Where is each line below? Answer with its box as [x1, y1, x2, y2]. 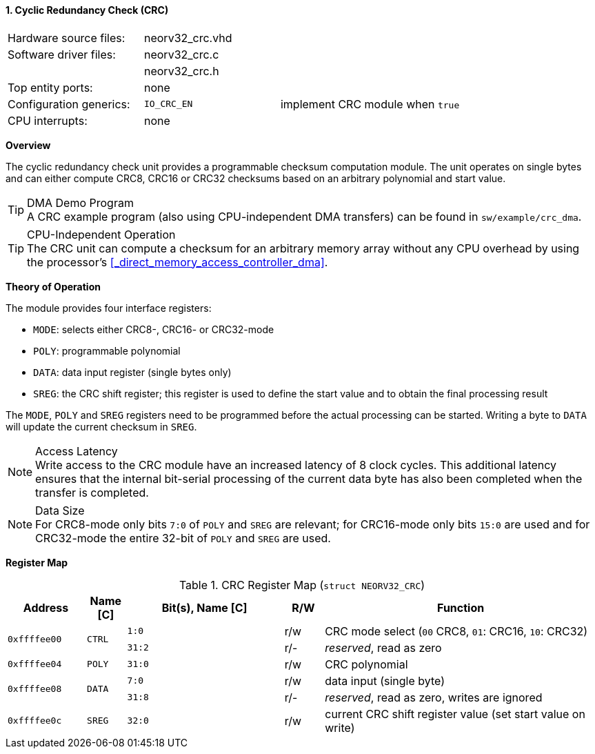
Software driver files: [8, 47, 116, 61]
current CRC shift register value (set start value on [325, 706, 585, 721]
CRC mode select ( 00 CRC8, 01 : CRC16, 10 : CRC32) [325, 624, 588, 638]
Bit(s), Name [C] [161, 600, 248, 615]
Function [437, 600, 485, 615]
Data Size [35, 503, 85, 517]
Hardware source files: [8, 30, 125, 45]
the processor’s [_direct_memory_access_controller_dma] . [27, 255, 328, 269]
